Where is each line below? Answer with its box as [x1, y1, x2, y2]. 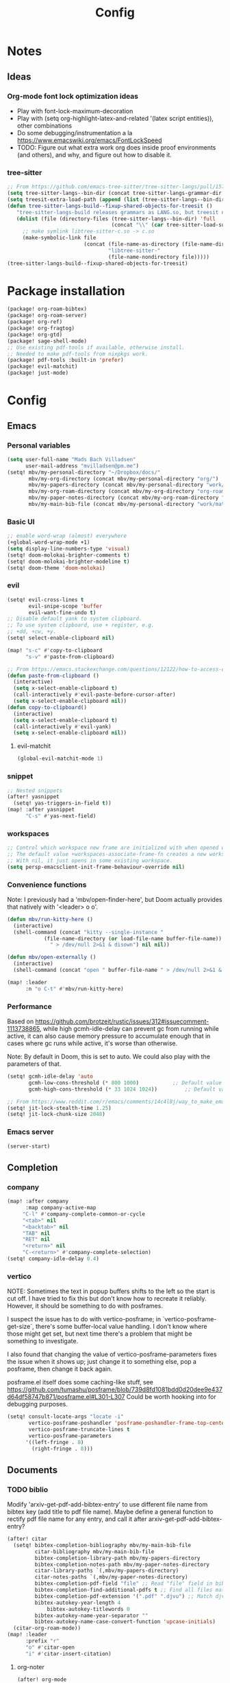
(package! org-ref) [7, 318, 63, 325]
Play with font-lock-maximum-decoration [16, 106, 133, 115]
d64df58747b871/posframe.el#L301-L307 [7, 1393, 125, 1401]
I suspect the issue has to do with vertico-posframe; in [7, 1315, 162, 1323]
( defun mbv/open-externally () [7, 954, 97, 961]
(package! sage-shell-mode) [7, 338, 88, 345]
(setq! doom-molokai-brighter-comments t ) [7, 551, 130, 559]
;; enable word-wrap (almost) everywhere [7, 533, 127, 539]
